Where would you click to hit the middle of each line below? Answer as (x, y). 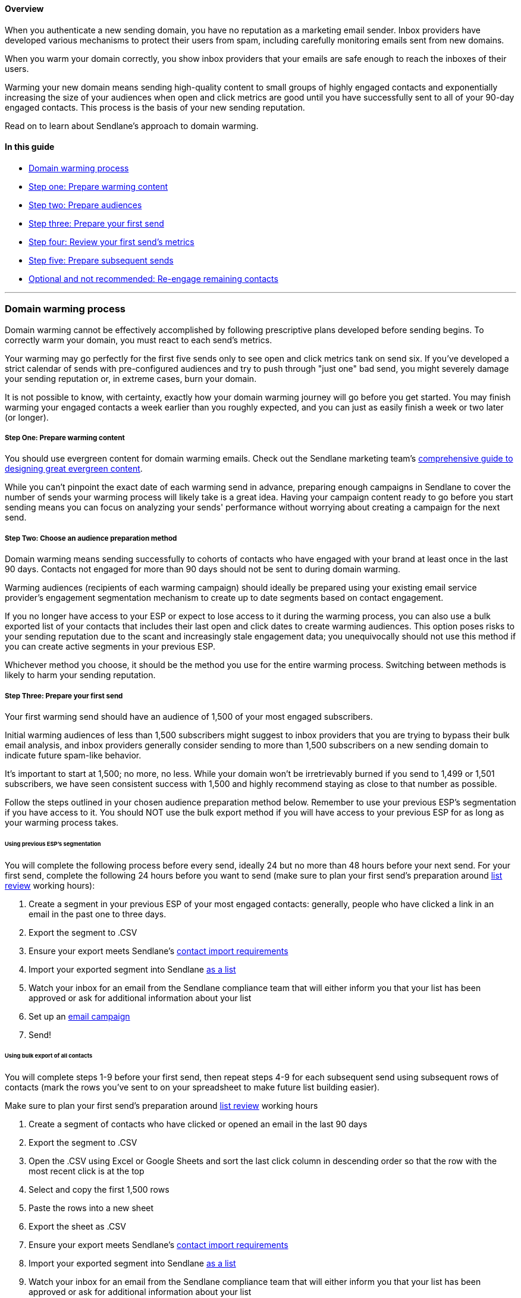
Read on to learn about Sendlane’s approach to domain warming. (132, 126)
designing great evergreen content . (74, 469)
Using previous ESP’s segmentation (53, 844)
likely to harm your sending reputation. (80, 675)
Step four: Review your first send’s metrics (112, 242)
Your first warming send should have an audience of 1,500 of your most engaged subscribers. (189, 716)
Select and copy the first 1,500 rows (99, 1190)
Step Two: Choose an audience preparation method (91, 538)
